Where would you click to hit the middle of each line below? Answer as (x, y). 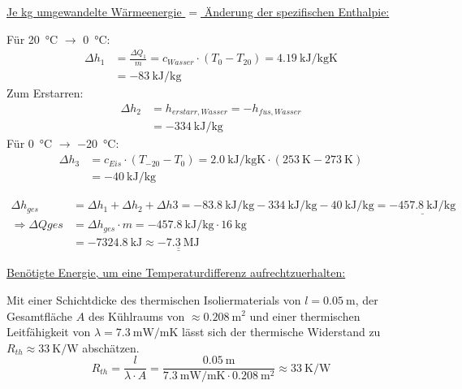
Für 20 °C (32, 39)
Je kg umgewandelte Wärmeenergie (94, 11)
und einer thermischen (305, 316)
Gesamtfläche (40, 316)
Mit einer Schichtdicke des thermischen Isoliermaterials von (154, 299)
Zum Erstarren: (45, 93)
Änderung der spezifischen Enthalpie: (297, 11)
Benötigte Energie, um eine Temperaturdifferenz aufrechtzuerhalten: (176, 272)
